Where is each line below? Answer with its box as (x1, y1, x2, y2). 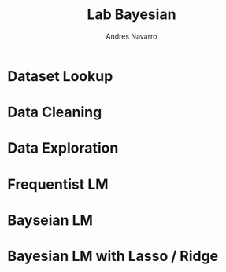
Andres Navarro (106, 31, 157, 41)
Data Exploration (7, 139, 119, 157)
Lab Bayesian (87, 6, 176, 24)
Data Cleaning (7, 104, 102, 121)
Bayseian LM (7, 211, 94, 229)
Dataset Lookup (7, 67, 113, 85)
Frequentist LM (7, 175, 109, 193)
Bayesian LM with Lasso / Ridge (7, 247, 218, 265)
